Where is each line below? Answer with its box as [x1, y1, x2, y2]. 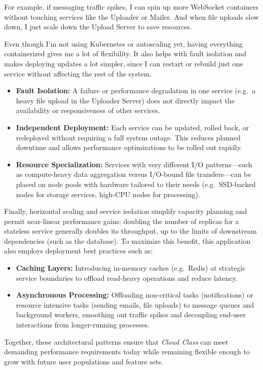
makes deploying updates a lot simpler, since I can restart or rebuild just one [4, 58, 243, 68]
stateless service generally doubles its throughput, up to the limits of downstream [4, 226, 257, 236]
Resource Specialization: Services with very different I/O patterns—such [16, 159, 252, 169]
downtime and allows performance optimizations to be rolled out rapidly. [16, 142, 242, 153]
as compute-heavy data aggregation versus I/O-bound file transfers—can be [16, 169, 251, 179]
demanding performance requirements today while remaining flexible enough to [4, 346, 250, 357]
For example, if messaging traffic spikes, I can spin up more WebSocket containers [4, 2, 258, 12]
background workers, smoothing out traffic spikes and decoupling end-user [16, 309, 246, 320]
